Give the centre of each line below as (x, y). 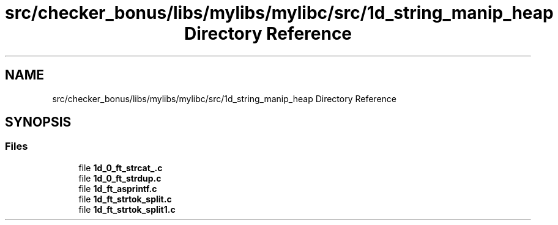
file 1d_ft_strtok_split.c (125, 199)
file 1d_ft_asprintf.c (118, 188)
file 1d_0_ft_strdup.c (120, 178)
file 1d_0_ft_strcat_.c (121, 168)
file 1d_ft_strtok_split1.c (127, 209)
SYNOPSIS (38, 122)
